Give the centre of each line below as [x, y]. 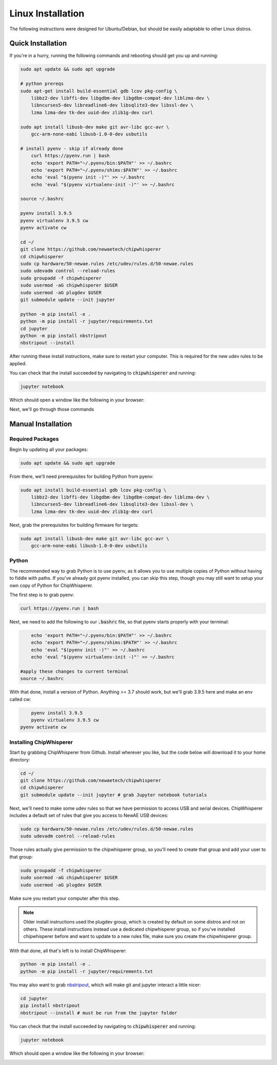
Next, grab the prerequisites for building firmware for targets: [74, 525]
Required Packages [34, 439]
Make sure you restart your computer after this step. [65, 898]
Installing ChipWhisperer [41, 742]
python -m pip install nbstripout [64, 335]
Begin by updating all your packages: [49, 449]
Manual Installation [41, 424]
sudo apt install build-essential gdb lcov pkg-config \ [93, 490]
